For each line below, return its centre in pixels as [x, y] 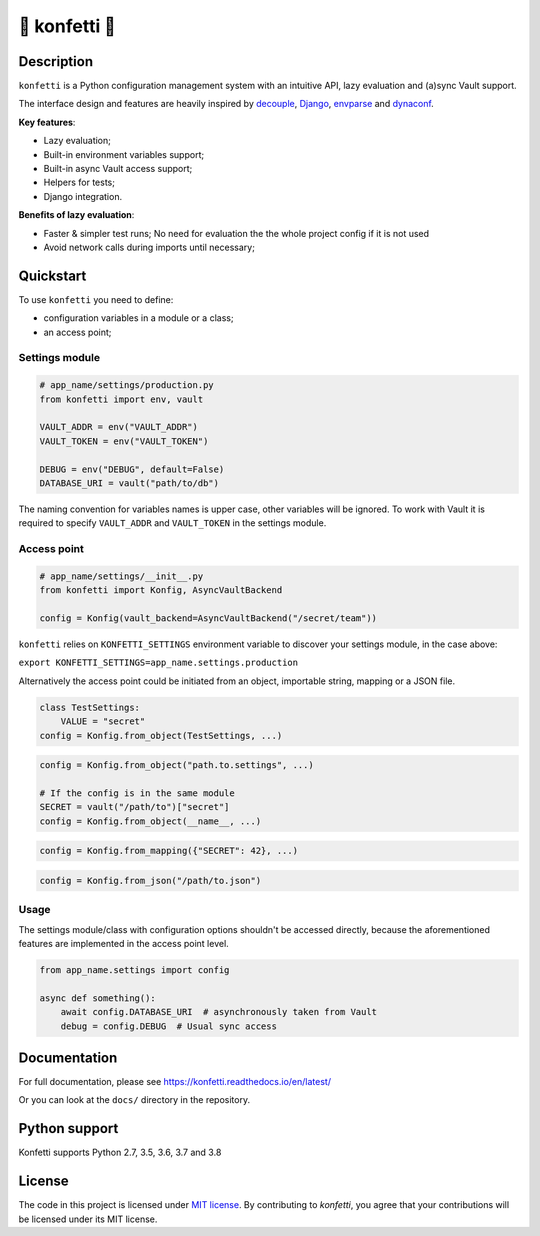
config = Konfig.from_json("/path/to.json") [150, 880]
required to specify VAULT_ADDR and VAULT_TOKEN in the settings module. [172, 523]
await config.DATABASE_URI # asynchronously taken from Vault [219, 1012]
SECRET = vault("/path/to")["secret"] [134, 807]
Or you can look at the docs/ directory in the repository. [134, 1100]
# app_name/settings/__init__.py [121, 576]
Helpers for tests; [79, 182]
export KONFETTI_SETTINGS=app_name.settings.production [158, 663]
